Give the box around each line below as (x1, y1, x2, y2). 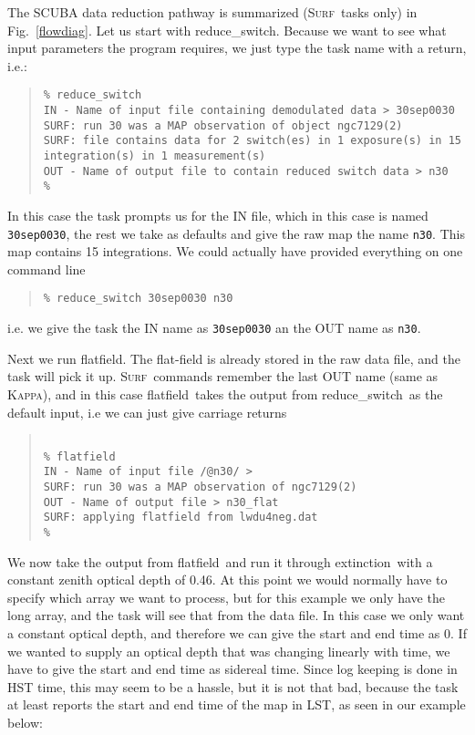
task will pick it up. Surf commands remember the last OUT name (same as (7, 367, 439, 386)
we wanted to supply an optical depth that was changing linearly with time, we (7, 641, 450, 660)
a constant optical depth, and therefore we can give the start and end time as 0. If (7, 624, 467, 643)
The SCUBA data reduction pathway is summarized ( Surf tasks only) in (7, 3, 418, 21)
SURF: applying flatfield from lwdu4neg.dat (43, 511, 318, 524)
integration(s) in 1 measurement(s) (43, 150, 266, 162)
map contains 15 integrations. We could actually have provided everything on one (7, 242, 463, 261)
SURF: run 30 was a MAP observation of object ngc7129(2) (43, 119, 403, 132)
